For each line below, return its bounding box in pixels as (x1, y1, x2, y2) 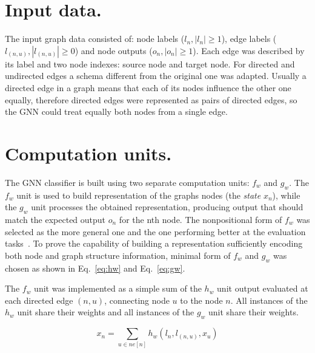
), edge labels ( (221, 32, 277, 45)
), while (272, 188, 300, 201)
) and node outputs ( (75, 44, 153, 57)
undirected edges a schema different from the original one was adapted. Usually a (5, 69, 307, 82)
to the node (180, 293, 223, 306)
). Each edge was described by (193, 44, 305, 57)
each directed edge (5, 293, 73, 306)
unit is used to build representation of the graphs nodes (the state (16, 188, 261, 201)
